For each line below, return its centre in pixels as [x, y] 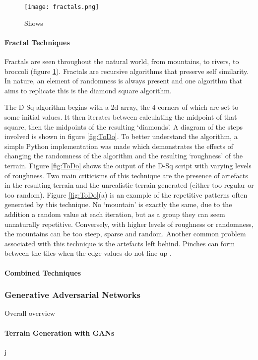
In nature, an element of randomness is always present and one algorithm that [124, 81]
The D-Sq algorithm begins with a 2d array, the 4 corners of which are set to [122, 107]
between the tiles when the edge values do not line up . [88, 253]
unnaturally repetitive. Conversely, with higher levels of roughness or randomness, [129, 224]
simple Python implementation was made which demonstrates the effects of [119, 146]
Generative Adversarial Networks [73, 295]
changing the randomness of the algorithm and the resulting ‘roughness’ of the [124, 156]
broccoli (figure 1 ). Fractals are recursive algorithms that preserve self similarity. [127, 71]
